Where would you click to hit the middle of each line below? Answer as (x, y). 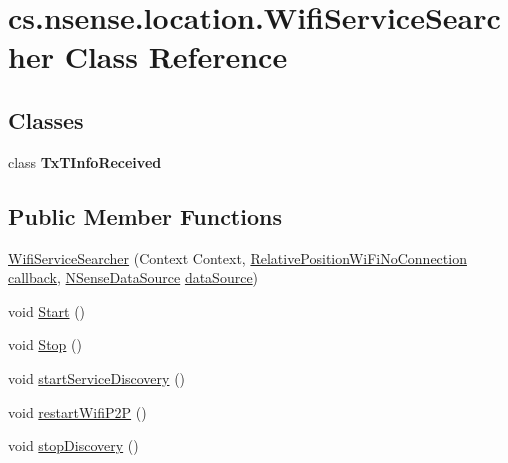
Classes (46, 119)
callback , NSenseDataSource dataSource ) (133, 277)
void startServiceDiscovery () (97, 377)
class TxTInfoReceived (85, 161)
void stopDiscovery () (73, 445)
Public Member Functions (145, 215)
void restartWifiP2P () (77, 411)
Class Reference (176, 56)
